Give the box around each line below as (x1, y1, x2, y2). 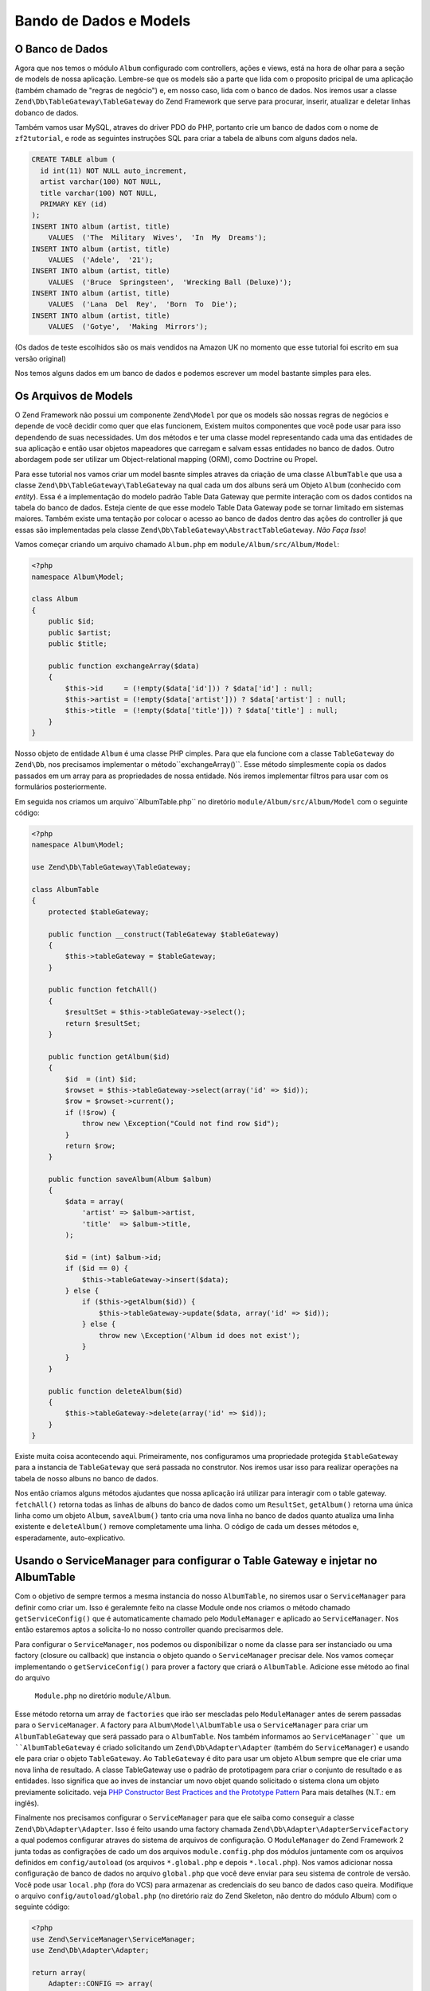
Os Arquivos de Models (14, 389, 133, 402)
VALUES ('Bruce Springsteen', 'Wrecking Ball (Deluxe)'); (48, 277, 292, 287)
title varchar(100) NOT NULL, (40, 188, 158, 198)
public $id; (48, 617, 96, 626)
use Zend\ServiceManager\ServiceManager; (31, 1934, 196, 1943)
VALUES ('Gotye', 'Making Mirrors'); (48, 323, 209, 331)
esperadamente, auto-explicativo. (14, 1533, 126, 1543)
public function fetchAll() (48, 985, 158, 995)
